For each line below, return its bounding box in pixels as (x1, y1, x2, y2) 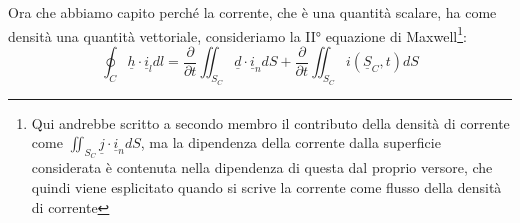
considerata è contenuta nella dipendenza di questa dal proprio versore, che (31, 157, 493, 178)
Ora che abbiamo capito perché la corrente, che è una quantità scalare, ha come (8, 2, 497, 22)
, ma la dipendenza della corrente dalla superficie (140, 132, 441, 153)
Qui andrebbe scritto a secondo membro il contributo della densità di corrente (31, 112, 510, 133)
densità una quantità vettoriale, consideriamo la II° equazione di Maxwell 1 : (8, 22, 467, 46)
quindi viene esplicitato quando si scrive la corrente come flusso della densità (31, 176, 502, 197)
